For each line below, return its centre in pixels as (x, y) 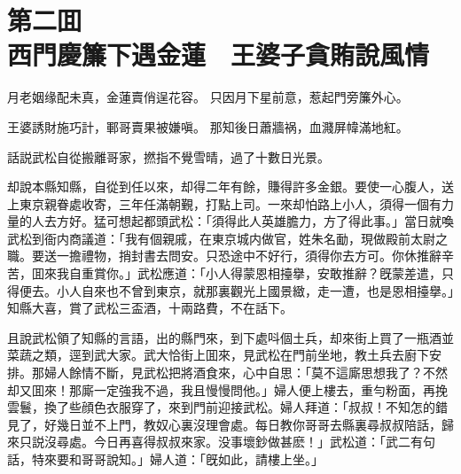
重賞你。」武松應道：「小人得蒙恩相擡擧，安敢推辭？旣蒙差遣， (261, 273)
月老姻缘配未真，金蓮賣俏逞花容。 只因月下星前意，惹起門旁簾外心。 (208, 97)
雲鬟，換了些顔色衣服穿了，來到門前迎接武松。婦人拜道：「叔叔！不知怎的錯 (227, 407)
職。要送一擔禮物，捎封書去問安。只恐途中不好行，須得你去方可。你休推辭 (224, 256)
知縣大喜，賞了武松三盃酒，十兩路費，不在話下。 (150, 308)
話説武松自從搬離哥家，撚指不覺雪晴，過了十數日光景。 (168, 156)
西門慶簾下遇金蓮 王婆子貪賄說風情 (219, 54)
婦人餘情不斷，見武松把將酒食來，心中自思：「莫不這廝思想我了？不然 (246, 373)
